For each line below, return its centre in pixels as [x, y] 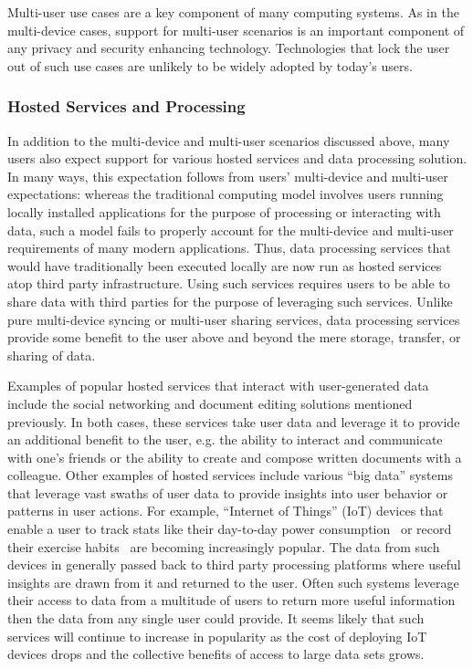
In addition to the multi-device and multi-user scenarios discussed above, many [229, 140]
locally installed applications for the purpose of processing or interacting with [224, 211]
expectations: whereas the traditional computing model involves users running [226, 194]
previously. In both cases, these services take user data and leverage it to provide [234, 421]
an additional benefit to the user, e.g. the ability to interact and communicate [225, 439]
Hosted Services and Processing [126, 106]
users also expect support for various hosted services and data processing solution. [237, 158]
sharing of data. [52, 355]
